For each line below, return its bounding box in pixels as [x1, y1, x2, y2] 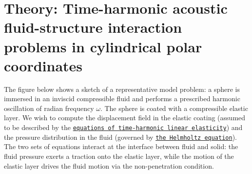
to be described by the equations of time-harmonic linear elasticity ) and [4, 122, 243, 132]
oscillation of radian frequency [4, 103, 94, 113]
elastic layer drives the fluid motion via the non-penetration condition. [4, 160, 214, 171]
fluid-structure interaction [4, 17, 182, 37]
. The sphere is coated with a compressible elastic [100, 103, 248, 113]
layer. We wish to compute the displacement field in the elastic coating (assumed [4, 112, 246, 123]
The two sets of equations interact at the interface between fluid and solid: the [4, 141, 238, 152]
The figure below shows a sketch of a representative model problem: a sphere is [4, 84, 240, 94]
